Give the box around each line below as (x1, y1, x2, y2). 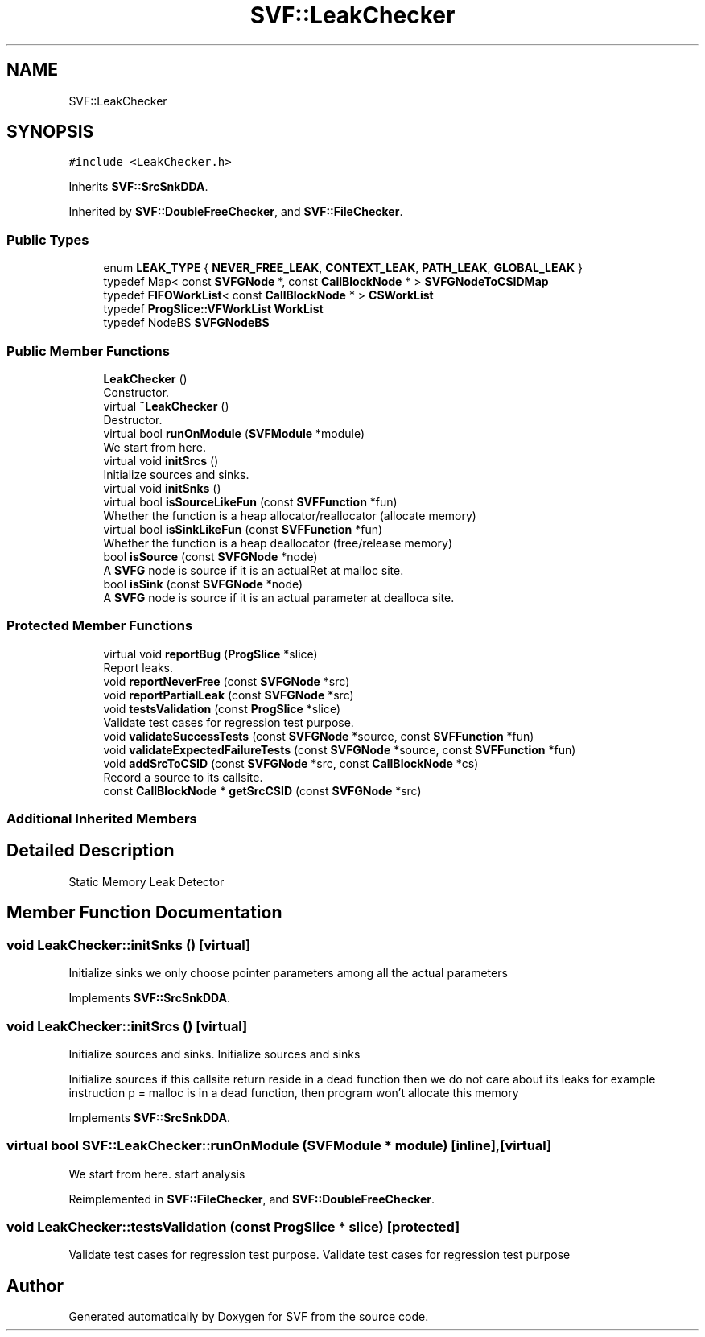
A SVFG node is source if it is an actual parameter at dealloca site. (103, 590, 455, 605)
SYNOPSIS (6, 122, 94, 142)
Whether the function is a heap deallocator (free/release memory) (103, 535, 453, 550)
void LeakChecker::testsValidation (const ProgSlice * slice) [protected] (6, 1219, 460, 1235)
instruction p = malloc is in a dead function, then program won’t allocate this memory (68, 1085, 519, 1100)
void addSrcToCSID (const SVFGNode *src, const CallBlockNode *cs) (103, 756, 479, 770)
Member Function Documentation (6, 902, 282, 923)
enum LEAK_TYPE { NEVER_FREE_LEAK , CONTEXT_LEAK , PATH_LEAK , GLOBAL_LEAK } (103, 261, 583, 275)
